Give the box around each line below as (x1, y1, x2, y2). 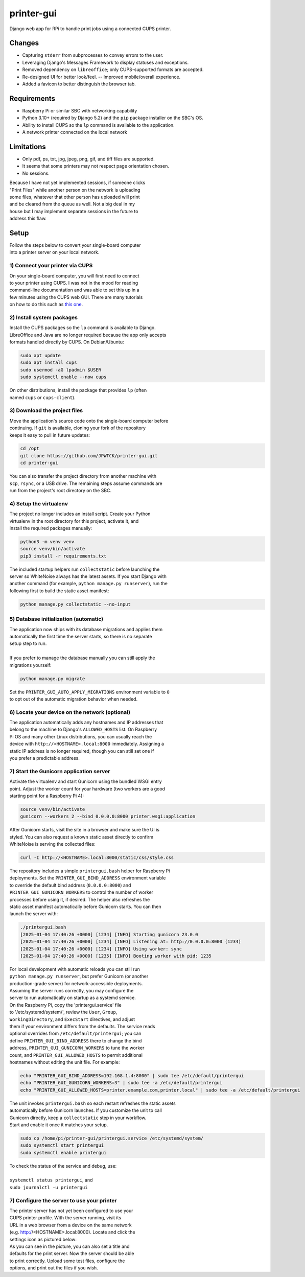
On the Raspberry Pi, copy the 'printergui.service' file (9, 1002, 122, 1008)
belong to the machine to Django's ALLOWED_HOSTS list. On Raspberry (9, 726, 157, 733)
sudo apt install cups (20, 360, 77, 365)
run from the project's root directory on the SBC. (9, 487, 112, 494)
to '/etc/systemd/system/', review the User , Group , (9, 1009, 118, 1015)
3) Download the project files (9, 407, 83, 414)
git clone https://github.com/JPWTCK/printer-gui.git (20, 453, 158, 458)
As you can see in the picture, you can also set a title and (9, 1243, 130, 1249)
